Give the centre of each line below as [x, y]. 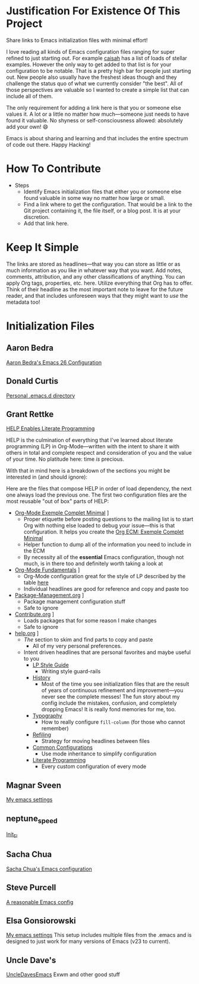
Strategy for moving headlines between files [96, 741]
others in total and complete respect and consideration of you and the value [99, 453]
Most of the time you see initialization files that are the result [115, 684]
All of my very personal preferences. [77, 646]
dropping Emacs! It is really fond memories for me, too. [109, 710]
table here [36, 582]
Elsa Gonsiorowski [41, 921]
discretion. [37, 217]
